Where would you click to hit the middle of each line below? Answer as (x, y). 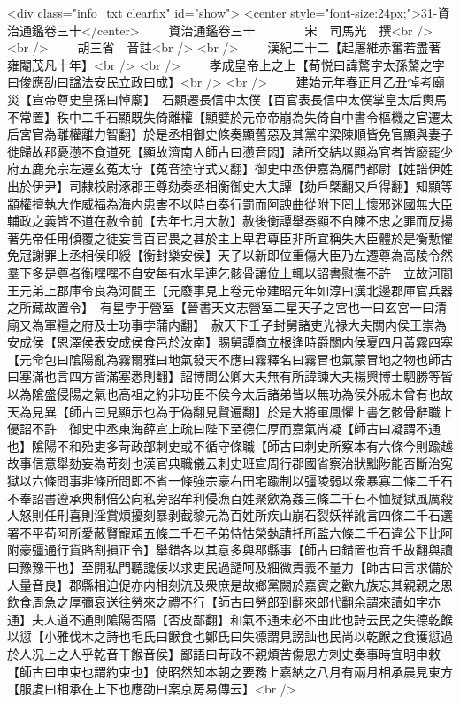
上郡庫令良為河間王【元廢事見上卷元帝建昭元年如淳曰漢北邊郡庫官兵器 (248, 290)
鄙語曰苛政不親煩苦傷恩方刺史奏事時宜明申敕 (310, 653)
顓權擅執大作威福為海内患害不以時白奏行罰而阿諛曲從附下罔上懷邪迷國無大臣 (230, 203)
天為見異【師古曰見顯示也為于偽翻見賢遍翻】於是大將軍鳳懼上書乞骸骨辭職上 (230, 411)
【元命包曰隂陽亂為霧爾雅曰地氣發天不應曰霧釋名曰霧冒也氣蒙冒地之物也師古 (230, 359)
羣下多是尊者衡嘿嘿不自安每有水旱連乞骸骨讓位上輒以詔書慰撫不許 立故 (218, 272)
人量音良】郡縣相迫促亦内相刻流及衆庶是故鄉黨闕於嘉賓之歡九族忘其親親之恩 (230, 584)
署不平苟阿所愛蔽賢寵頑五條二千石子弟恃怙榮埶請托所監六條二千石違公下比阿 (230, 532)
